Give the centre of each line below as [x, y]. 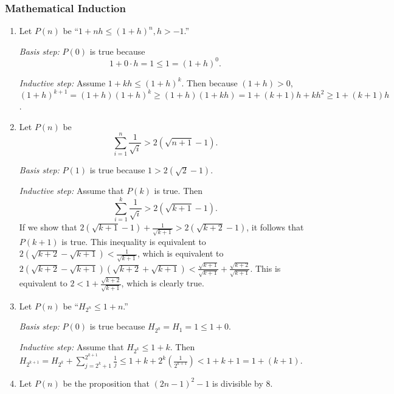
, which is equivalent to [180, 253]
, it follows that [275, 227]
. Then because [209, 82]
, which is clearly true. [163, 283]
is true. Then [178, 191]
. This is [265, 268]
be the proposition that [106, 383]
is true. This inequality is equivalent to [134, 241]
